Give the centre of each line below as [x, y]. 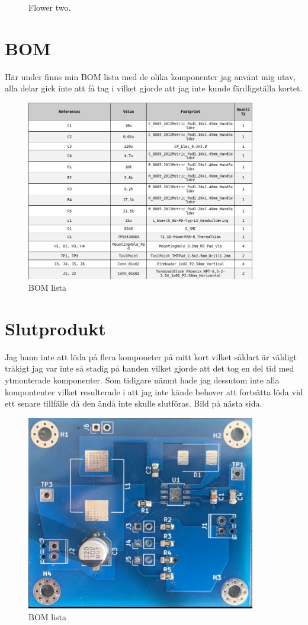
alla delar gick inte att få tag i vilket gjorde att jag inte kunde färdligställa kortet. [154, 88]
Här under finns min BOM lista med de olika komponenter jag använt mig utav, [150, 76]
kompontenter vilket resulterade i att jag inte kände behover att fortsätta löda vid [154, 391]
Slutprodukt [55, 328]
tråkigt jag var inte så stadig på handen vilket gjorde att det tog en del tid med [150, 368]
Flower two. [50, 7]
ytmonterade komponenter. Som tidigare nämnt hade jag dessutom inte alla [142, 380]
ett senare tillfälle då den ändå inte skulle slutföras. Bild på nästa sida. [134, 403]
